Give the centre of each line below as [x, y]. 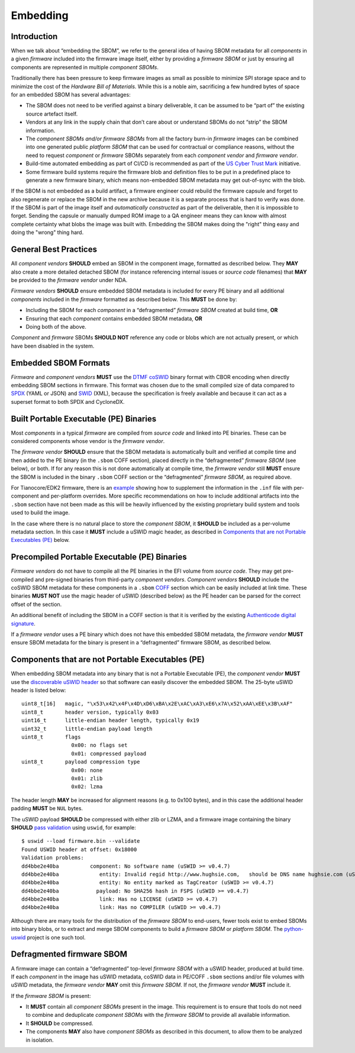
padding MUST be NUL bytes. [47, 808]
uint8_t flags [51, 737]
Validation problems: [53, 858]
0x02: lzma [87, 787]
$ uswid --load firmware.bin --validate [81, 841]
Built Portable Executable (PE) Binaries [84, 418]
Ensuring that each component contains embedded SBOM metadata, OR [114, 318]
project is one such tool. [56, 937]
